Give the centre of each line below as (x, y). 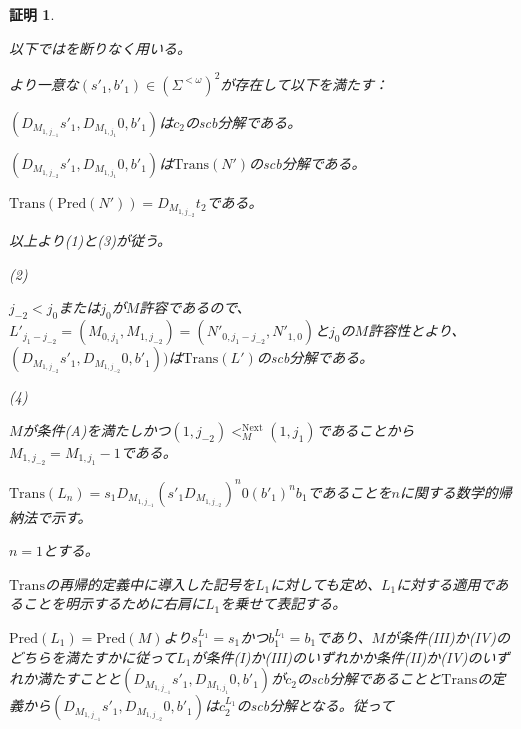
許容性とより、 (417, 330)
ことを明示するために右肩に (113, 603)
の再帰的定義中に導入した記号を (149, 583)
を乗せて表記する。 (283, 603)
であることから (365, 429)
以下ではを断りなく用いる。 (100, 47)
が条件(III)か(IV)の (447, 637)
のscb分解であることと (369, 678)
